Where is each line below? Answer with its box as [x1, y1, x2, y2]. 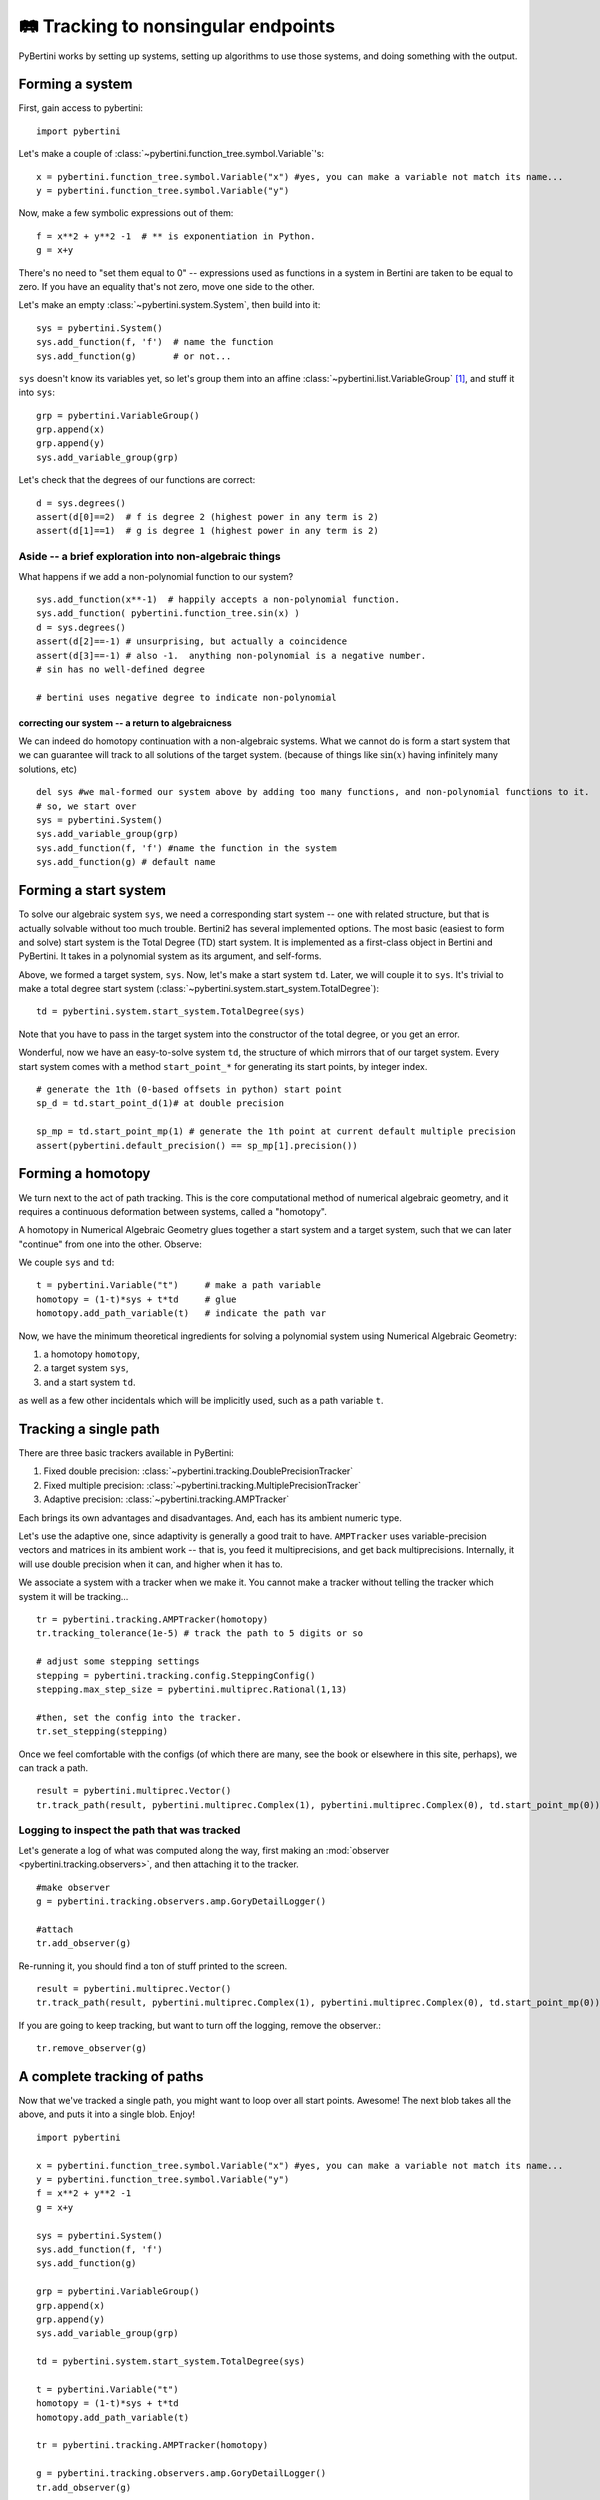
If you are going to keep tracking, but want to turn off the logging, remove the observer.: [18, 2019, 382, 2031]
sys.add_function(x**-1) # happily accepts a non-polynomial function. [36, 593, 400, 605]
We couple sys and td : [18, 1256, 115, 1269]
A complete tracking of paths [18, 2068, 204, 2085]
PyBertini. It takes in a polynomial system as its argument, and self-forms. [18, 950, 322, 962]
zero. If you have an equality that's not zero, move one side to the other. [18, 280, 315, 292]
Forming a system [18, 76, 133, 93]
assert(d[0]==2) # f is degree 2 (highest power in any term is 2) [36, 511, 379, 523]
